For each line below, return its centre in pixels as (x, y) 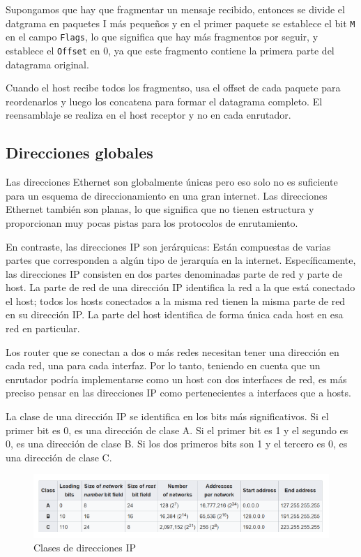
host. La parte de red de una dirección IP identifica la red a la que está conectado (180, 287)
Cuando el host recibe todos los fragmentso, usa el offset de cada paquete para (173, 88)
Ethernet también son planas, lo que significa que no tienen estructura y (160, 209)
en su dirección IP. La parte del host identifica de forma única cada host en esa (175, 314)
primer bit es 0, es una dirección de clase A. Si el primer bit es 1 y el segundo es (177, 430)
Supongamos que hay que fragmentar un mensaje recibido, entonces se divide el (175, 9)
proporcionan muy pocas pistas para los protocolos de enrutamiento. (152, 222)
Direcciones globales (79, 153)
